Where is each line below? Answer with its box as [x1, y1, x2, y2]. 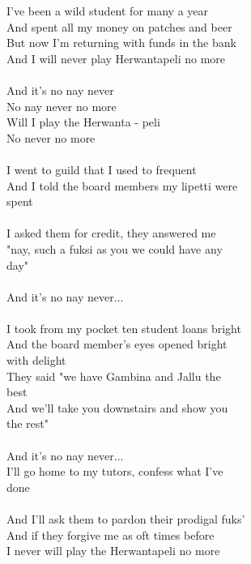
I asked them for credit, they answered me [6, 224, 216, 241]
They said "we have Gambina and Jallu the [6, 367, 221, 384]
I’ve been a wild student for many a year [6, 2, 209, 19]
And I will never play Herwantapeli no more [6, 49, 226, 66]
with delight [6, 352, 66, 369]
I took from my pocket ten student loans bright [6, 319, 241, 336]
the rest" [6, 415, 49, 432]
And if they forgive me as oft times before [6, 526, 215, 543]
